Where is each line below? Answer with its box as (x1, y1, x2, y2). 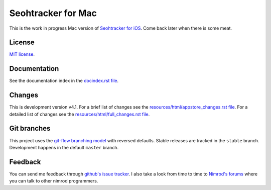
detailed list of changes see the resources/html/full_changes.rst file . (9, 111, 150, 117)
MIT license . (9, 51, 35, 57)
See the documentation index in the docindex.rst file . (9, 78, 119, 84)
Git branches (9, 124, 51, 133)
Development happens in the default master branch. (9, 144, 119, 150)
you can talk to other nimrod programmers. (9, 178, 98, 184)
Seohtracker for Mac (9, 8, 97, 19)
